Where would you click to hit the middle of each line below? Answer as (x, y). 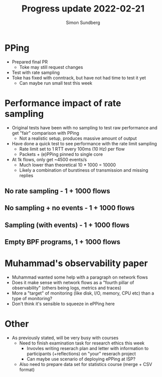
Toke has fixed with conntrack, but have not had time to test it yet (79, 77)
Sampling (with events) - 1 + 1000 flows (67, 225)
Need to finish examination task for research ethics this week (82, 343)
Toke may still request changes (51, 67)
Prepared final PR (30, 62)
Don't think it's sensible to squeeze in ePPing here (63, 304)
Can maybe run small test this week (56, 83)
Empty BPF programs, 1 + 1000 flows (62, 242)
